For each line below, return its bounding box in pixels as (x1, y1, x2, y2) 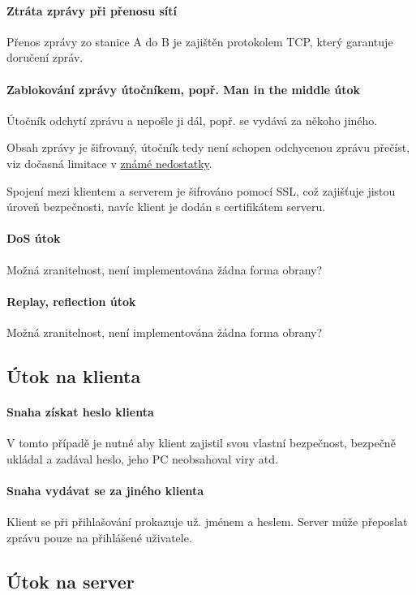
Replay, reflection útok (6, 292, 136, 309)
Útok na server (6, 568, 135, 593)
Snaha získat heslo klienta (6, 403, 154, 420)
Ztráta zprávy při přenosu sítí (6, 2, 178, 19)
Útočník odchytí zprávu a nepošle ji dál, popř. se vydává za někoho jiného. (6, 111, 378, 128)
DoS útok (6, 230, 61, 247)
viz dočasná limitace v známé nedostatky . (6, 154, 212, 171)
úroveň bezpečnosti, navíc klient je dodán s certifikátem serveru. (6, 198, 326, 215)
